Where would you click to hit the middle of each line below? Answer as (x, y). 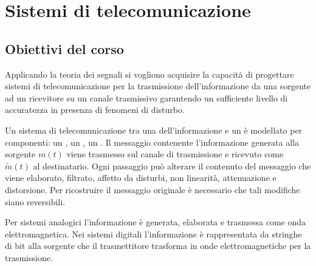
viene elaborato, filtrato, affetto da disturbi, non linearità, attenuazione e (141, 178)
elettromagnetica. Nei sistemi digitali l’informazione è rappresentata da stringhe (153, 234)
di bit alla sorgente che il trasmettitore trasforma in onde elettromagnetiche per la (158, 246)
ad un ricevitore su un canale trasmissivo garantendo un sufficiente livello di (146, 97)
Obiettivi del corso (64, 48)
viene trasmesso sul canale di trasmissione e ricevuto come (175, 154)
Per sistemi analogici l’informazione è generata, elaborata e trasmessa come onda (155, 222)
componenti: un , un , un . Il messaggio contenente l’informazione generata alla (152, 142)
